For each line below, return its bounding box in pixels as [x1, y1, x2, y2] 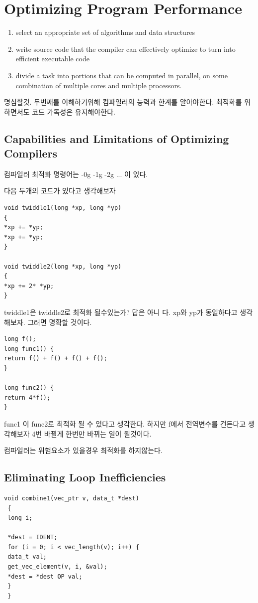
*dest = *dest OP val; [7, 573, 83, 580]
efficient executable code [15, 53, 89, 64]
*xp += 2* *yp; [4, 282, 54, 290]
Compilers [4, 146, 58, 161]
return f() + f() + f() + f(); [4, 355, 107, 362]
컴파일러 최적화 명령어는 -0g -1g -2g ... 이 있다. [4, 168, 148, 179]
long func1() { [4, 345, 54, 352]
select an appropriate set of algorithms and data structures [15, 27, 195, 37]
